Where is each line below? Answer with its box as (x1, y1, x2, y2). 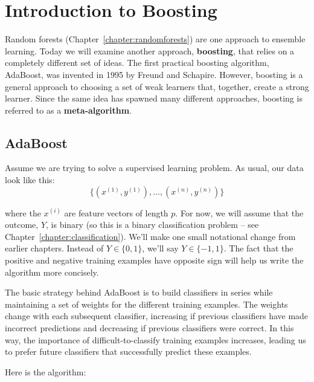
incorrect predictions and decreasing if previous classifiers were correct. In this (5, 322, 294, 334)
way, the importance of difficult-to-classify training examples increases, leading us (5, 333, 306, 346)
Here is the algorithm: (5, 365, 86, 378)
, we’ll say (142, 242, 179, 254)
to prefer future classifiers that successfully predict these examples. (5, 345, 252, 358)
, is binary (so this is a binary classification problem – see (46, 218, 259, 231)
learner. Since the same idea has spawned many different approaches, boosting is (5, 92, 303, 105)
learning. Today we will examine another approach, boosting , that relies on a (5, 44, 295, 57)
